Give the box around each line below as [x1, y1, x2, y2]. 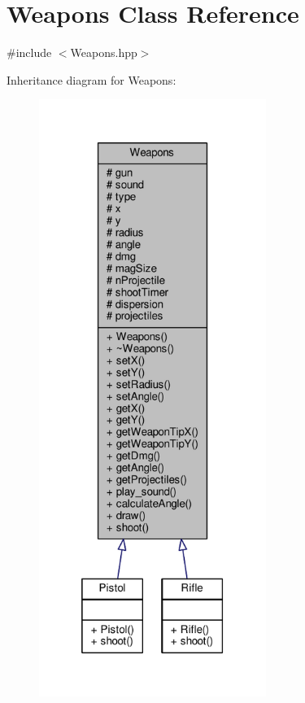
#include [7, 44, 52, 61]
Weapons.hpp [70, 44, 137, 61]
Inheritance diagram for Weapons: [7, 71, 176, 88]
